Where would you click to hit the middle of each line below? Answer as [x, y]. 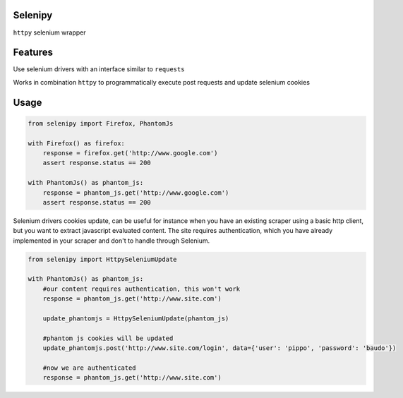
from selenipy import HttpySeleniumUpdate [102, 259]
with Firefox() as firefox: [76, 143]
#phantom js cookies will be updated [108, 338]
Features [33, 53]
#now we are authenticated [90, 368]
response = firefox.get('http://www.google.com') [130, 153]
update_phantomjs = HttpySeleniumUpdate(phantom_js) [136, 319]
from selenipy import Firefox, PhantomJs [101, 123]
